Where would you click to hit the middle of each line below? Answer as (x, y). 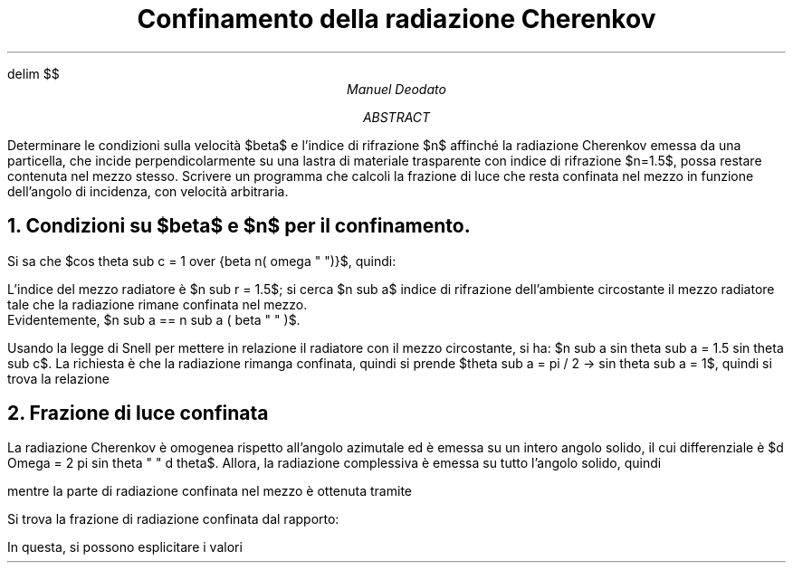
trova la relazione (58, 378)
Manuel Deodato (396, 89)
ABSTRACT (396, 117)
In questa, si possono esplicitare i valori (125, 547)
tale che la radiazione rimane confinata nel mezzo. (158, 304)
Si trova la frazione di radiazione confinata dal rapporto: (173, 519)
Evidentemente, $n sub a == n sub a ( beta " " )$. (154, 319)
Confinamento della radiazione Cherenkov (396, 19)
